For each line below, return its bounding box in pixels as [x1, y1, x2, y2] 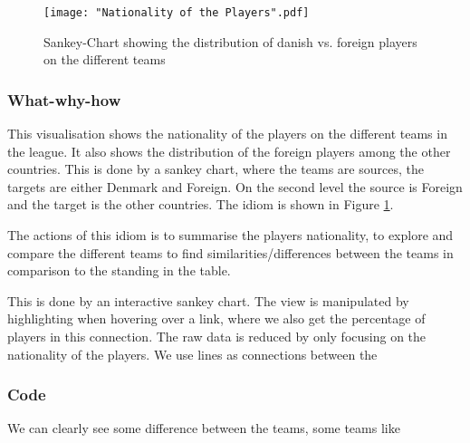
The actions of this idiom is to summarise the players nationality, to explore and [7, 226, 454, 245]
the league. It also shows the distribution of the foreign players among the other [7, 141, 451, 160]
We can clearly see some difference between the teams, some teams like [7, 419, 400, 438]
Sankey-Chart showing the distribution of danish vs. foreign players [43, 32, 417, 51]
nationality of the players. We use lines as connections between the [7, 344, 378, 363]
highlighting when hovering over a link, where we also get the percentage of [7, 309, 426, 328]
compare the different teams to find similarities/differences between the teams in [7, 243, 454, 262]
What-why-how [7, 88, 121, 111]
